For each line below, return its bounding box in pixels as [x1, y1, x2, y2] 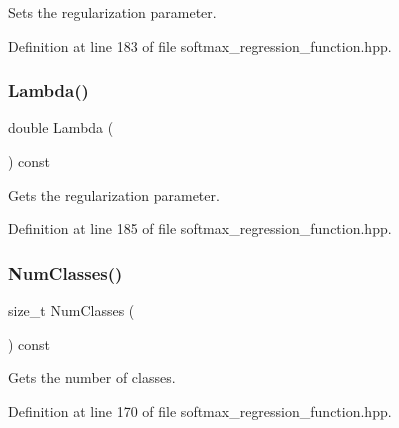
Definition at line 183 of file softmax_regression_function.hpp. [8, 35, 392, 56]
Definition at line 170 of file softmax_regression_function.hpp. [8, 400, 392, 421]
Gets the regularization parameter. [8, 184, 220, 205]
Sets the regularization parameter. [8, 2, 217, 22]
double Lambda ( [8, 117, 114, 138]
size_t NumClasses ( [8, 300, 135, 320]
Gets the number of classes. [8, 367, 176, 388]
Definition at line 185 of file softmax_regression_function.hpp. [8, 218, 392, 239]
